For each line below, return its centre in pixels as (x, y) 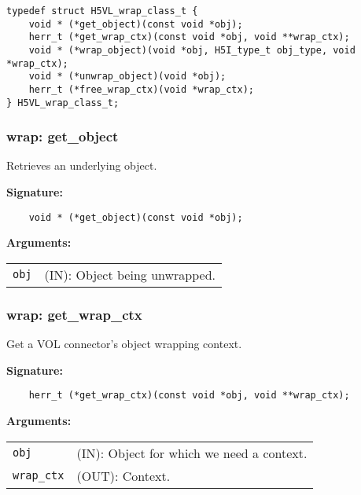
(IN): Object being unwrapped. (130, 274)
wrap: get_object (63, 136)
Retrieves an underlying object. (82, 165)
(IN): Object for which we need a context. (192, 453)
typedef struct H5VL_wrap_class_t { (102, 11)
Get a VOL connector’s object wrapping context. (124, 344)
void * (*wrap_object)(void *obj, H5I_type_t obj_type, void (192, 50)
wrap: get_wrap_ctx (74, 314)
